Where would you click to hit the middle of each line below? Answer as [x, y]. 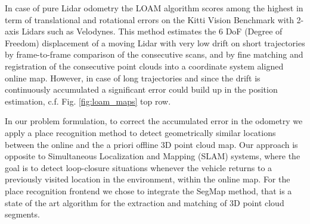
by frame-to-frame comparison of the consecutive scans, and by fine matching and [154, 54]
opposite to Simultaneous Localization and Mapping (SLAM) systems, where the [153, 156]
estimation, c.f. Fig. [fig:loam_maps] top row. [88, 101]
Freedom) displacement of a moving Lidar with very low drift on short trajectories [155, 42]
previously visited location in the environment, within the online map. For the [148, 179]
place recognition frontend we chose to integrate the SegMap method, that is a [148, 190]
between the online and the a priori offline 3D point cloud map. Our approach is [151, 144]
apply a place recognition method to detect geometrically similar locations [140, 132]
